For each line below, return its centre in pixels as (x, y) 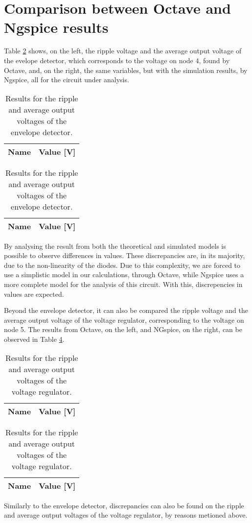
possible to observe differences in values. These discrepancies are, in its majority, (125, 255)
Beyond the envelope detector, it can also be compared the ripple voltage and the (126, 310)
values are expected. (34, 294)
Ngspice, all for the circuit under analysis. (67, 80)
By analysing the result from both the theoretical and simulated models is (115, 246)
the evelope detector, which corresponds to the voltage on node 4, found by (117, 60)
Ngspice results (56, 27)
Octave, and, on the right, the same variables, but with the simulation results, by (126, 70)
